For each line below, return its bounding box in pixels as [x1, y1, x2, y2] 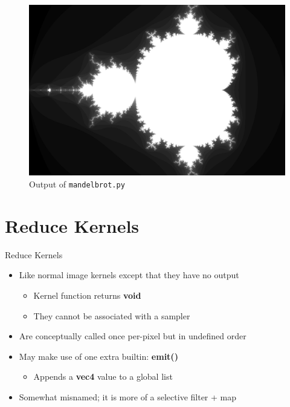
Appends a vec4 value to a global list [33, 370, 173, 383]
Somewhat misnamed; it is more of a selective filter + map [19, 390, 236, 403]
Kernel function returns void [33, 288, 141, 301]
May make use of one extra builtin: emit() [19, 350, 178, 362]
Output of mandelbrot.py [29, 177, 125, 190]
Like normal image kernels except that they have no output [19, 269, 239, 281]
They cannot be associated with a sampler [33, 309, 190, 322]
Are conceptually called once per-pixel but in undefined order [19, 330, 246, 342]
